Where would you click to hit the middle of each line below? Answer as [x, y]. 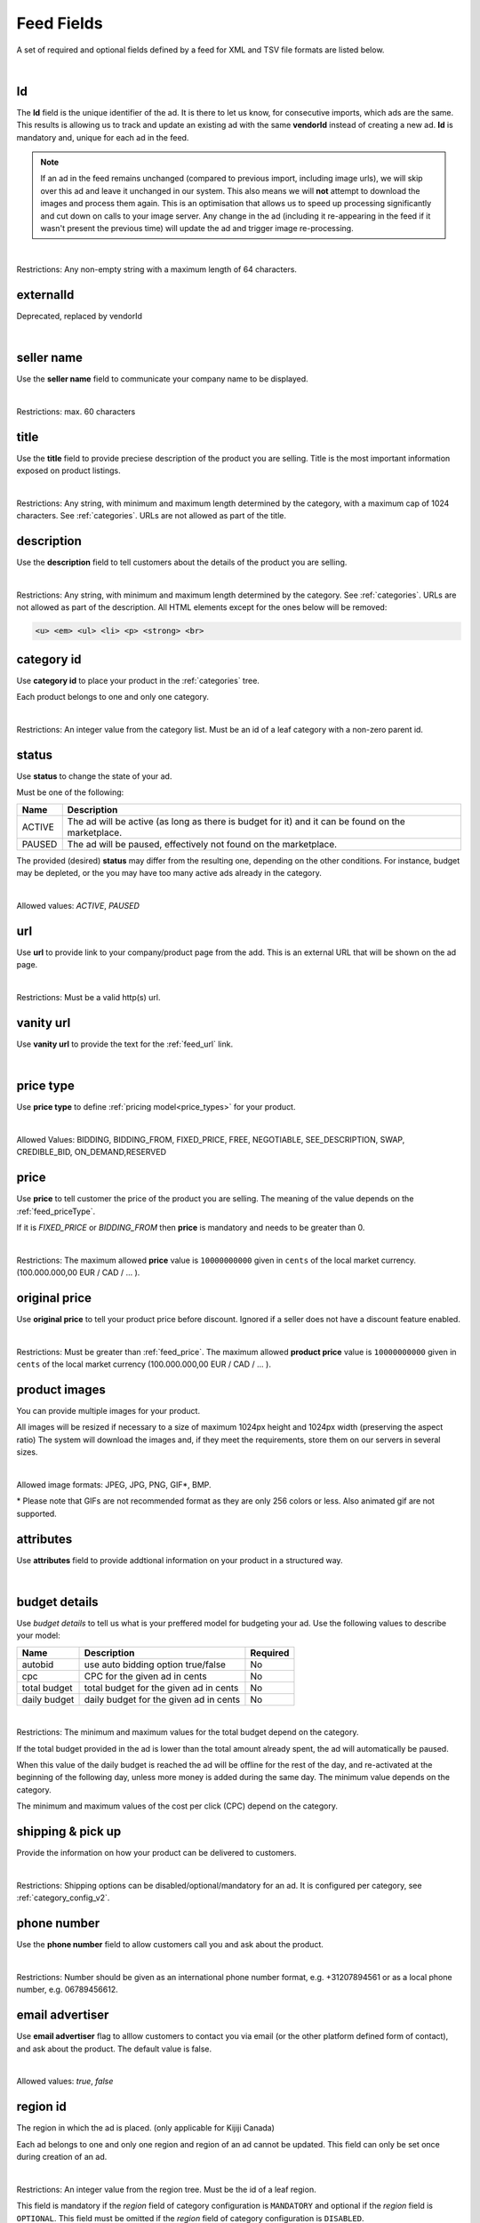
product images [61, 1390]
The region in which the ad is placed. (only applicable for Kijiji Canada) [146, 2128]
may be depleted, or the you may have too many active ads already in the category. [169, 873]
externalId [45, 295]
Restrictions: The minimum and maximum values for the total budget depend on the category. [188, 1732]
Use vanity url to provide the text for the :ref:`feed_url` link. [125, 1044]
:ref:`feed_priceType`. [56, 1211]
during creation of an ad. [62, 2157]
